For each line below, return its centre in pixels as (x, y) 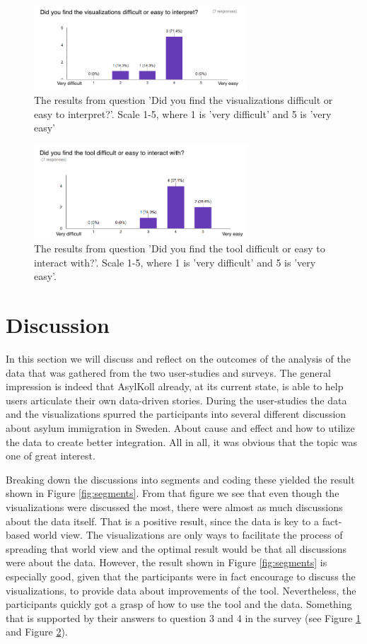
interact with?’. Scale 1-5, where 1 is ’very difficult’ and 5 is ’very (175, 262)
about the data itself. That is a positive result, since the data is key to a (163, 521)
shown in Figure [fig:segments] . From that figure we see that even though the (173, 493)
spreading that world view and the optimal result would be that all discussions (176, 548)
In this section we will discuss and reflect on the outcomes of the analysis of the (178, 359)
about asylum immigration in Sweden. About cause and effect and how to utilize (180, 428)
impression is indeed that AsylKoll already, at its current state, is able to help (175, 386)
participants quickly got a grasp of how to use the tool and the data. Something (179, 604)
